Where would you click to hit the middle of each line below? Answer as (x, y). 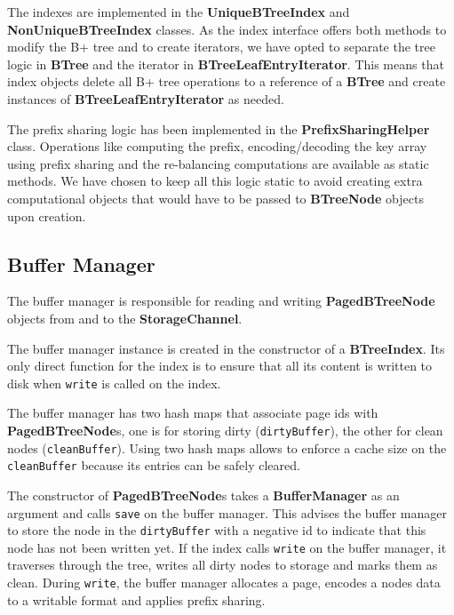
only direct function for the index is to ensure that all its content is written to (220, 366)
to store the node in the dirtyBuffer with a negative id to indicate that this (217, 530)
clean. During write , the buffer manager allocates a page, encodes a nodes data (224, 583)
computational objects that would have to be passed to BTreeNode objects (215, 198)
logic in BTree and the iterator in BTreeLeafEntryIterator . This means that (226, 64)
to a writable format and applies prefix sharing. (136, 599)
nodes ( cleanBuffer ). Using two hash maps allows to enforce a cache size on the (227, 447)
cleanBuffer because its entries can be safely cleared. (154, 465)
